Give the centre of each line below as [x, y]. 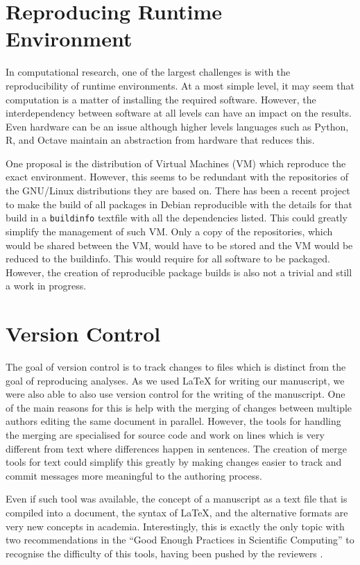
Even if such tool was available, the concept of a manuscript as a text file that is [177, 499]
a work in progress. [46, 286]
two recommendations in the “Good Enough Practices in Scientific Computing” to [180, 540]
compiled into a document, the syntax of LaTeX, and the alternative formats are [177, 512]
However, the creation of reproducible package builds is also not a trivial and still [179, 272]
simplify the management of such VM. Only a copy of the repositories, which [169, 231]
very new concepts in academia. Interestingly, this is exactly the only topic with [175, 526]
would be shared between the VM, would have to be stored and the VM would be [179, 245]
